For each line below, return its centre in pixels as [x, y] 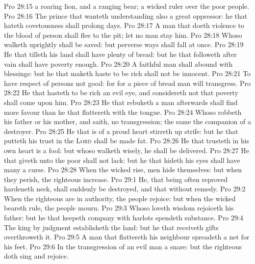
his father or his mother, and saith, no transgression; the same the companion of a [127, 121]
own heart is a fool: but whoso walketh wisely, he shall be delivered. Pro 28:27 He [127, 150]
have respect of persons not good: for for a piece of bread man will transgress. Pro [127, 83]
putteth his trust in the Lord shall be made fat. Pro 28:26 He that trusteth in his [127, 141]
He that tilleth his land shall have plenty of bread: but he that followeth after [120, 54]
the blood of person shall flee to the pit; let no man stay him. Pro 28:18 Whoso [123, 35]
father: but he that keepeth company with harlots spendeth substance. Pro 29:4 [124, 218]
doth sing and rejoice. [36, 256]
